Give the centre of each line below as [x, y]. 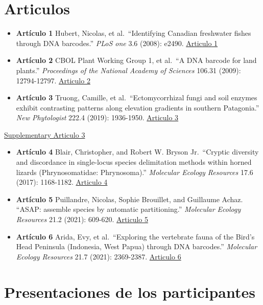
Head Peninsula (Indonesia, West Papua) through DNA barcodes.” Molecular [137, 246]
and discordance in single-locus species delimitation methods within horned [134, 162]
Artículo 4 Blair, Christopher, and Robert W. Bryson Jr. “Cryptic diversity [137, 152]
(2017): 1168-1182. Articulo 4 [62, 182]
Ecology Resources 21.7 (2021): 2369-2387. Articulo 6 [99, 256]
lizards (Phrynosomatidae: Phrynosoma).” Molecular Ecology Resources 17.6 [135, 172]
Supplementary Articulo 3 [45, 134]
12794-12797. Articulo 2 [53, 80]
